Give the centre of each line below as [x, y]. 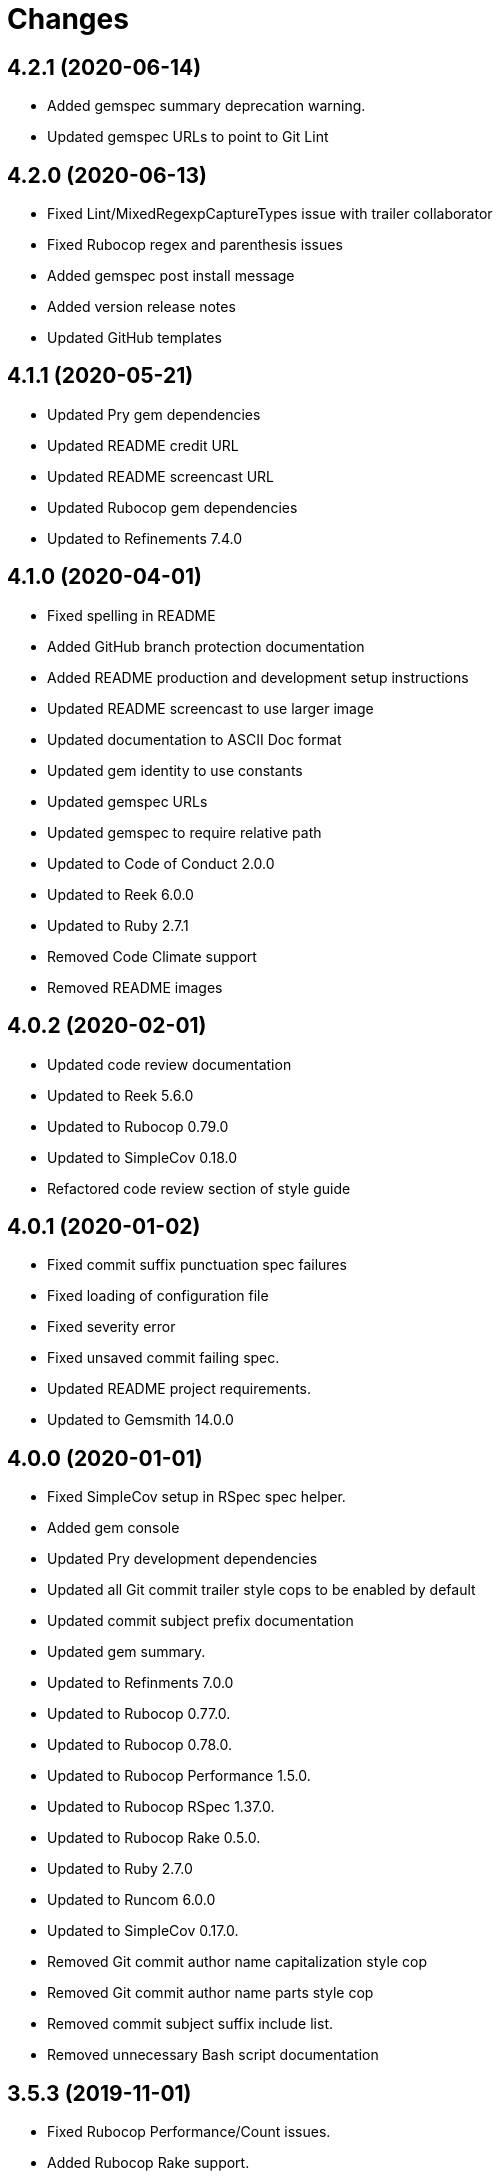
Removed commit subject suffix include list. [190, 2024]
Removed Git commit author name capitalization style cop [237, 1962]
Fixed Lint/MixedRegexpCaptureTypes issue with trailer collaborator [270, 214]
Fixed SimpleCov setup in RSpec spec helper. [196, 1497]
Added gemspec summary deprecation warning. [206, 106]
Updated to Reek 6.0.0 [120, 894]
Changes [68, 19]
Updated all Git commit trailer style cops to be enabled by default [261, 1590]
